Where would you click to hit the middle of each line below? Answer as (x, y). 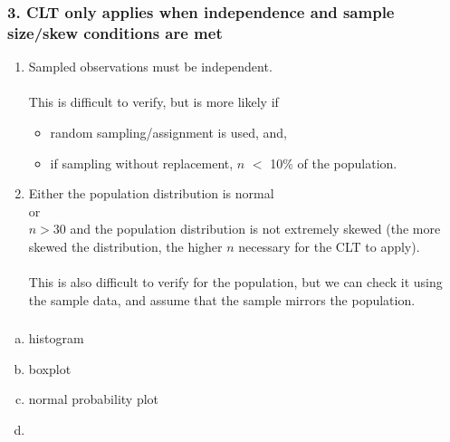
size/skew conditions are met (115, 32)
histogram (56, 338)
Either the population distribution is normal (151, 193)
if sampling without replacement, (142, 163)
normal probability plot (94, 399)
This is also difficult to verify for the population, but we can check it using (235, 282)
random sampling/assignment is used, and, (168, 132)
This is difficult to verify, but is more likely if (153, 102)
